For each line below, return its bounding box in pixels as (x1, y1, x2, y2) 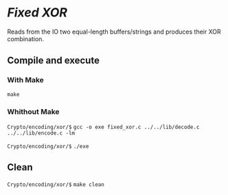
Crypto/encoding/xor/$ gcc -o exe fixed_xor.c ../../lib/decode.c (7, 124, 200, 130)
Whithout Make (7, 106, 60, 116)
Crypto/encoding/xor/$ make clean (7, 181, 104, 188)
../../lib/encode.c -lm (7, 129, 76, 137)
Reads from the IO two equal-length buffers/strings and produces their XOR (7, 27, 221, 36)
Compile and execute (7, 55, 100, 67)
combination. (7, 34, 45, 43)
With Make (7, 76, 45, 85)
